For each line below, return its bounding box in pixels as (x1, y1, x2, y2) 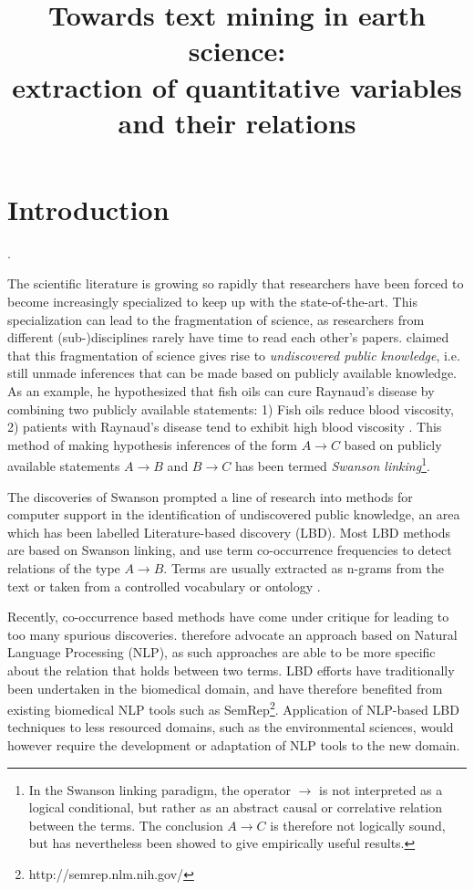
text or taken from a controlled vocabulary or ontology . (7, 576, 321, 595)
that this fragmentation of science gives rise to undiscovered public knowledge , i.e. (7, 345, 460, 364)
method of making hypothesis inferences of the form (7, 435, 298, 454)
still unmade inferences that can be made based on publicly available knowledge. (7, 363, 457, 382)
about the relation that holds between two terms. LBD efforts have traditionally (7, 661, 455, 679)
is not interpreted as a (319, 780, 443, 799)
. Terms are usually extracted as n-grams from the (163, 559, 445, 578)
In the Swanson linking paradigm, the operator (28, 780, 292, 799)
